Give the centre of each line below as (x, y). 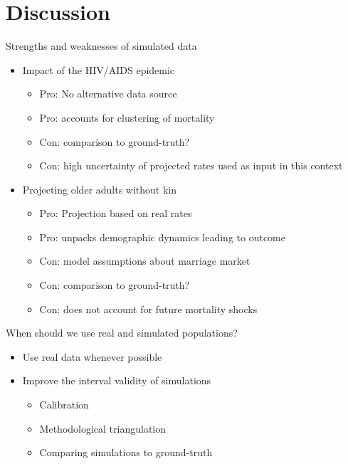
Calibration (64, 405)
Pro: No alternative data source (108, 94)
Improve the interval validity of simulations (117, 380)
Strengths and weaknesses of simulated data (101, 46)
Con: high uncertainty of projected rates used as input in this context (191, 165)
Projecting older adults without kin (100, 189)
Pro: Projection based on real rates (116, 213)
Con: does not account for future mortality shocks (148, 309)
